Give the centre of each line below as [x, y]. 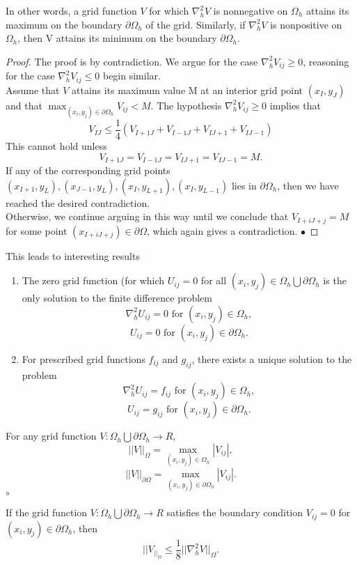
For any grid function [51, 436]
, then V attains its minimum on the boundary [117, 38]
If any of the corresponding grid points [88, 170]
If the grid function [47, 512]
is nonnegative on [251, 10]
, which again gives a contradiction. [222, 230]
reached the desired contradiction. [78, 202]
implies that [295, 105]
